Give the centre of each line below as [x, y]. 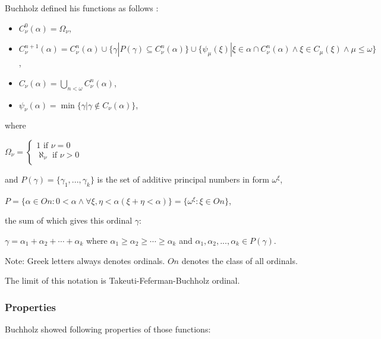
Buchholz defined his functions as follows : [82, 8]
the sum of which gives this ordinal [69, 220]
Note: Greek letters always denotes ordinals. [85, 260]
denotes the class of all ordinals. [240, 260]
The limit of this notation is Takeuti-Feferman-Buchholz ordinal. [122, 280]
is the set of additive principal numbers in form [183, 179]
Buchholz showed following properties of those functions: [108, 329]
